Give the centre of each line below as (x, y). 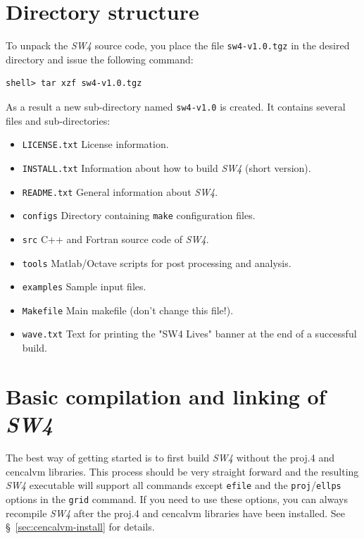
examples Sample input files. (84, 286)
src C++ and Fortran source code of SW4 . (115, 238)
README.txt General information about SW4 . (120, 191)
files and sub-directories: (58, 120)
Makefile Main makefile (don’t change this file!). (128, 310)
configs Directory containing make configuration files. (139, 215)
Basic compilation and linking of (166, 396)
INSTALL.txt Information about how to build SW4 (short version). (167, 167)
